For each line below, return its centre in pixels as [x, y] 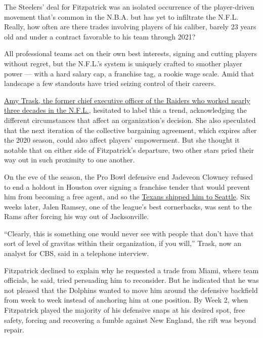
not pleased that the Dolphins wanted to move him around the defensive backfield [131, 290]
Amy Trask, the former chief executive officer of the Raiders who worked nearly [127, 100]
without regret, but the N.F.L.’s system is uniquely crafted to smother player [123, 63]
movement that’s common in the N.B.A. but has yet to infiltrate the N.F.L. [121, 16]
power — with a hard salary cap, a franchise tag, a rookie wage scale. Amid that [129, 73]
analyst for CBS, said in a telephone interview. [77, 253]
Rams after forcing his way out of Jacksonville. [77, 216]
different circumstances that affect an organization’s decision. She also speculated [130, 120]
